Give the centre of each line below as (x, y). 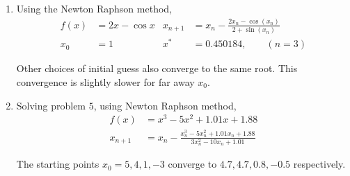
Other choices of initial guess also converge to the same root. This (157, 68)
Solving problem (51, 105)
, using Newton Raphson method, (165, 105)
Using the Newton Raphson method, (94, 8)
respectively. (319, 164)
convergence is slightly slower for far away (105, 82)
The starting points (58, 164)
